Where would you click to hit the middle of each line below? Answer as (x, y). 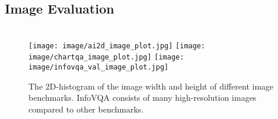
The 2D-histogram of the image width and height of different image (151, 86)
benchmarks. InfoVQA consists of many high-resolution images (143, 97)
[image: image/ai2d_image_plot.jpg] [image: (117, 46)
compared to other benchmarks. (86, 109)
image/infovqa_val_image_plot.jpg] (99, 67)
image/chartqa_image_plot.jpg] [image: (106, 57)
